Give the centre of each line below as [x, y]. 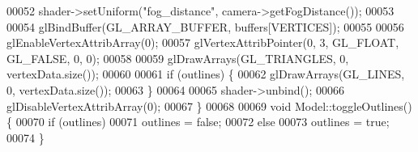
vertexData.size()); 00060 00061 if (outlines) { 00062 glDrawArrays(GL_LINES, [206, 74]
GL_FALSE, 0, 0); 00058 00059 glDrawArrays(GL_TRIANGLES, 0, [178, 58]
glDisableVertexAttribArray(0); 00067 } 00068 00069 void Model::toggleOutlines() [209, 106]
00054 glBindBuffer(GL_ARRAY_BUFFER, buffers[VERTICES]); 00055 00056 [205, 26]
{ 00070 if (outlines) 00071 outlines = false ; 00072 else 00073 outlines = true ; [198, 122]
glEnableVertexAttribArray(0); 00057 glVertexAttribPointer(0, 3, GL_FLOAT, [203, 42]
